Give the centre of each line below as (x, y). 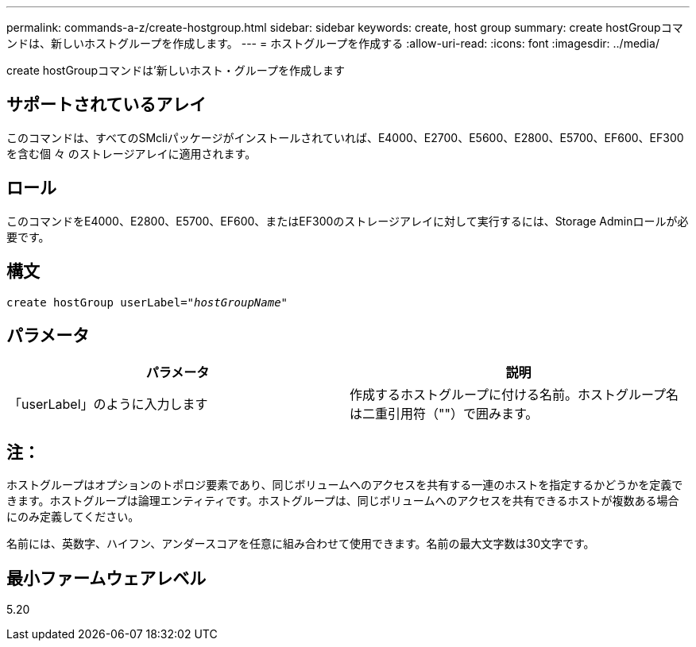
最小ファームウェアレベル (106, 578)
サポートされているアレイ (106, 105)
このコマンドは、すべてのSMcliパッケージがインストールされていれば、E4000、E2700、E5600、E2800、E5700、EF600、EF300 (345, 137)
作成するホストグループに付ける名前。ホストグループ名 (514, 395)
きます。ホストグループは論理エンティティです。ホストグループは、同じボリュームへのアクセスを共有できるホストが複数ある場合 (343, 501)
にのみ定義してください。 (73, 517)
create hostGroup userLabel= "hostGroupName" (147, 302)
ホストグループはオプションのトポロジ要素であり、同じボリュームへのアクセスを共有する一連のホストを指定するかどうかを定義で (345, 485)
